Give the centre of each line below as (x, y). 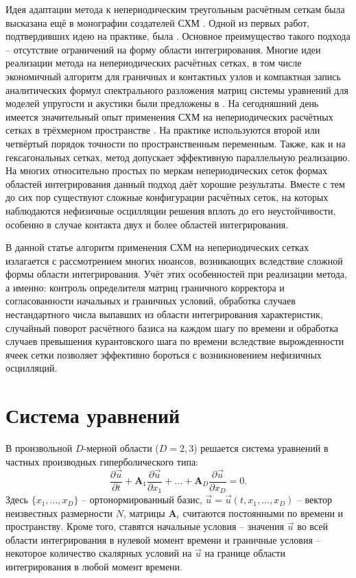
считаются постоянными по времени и (263, 513)
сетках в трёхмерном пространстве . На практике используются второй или (163, 130)
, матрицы (144, 513)
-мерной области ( (121, 448)
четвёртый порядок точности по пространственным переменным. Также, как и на (176, 143)
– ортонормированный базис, (142, 499)
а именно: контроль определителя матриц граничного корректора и (145, 287)
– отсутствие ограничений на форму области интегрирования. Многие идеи (163, 49)
